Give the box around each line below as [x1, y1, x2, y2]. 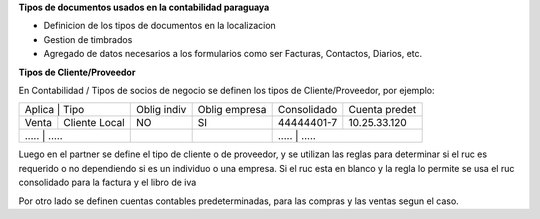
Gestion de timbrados [43, 33, 133, 45]
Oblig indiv [135, 103, 187, 117]
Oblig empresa [197, 103, 267, 117]
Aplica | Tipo [24, 103, 85, 117]
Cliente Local [63, 116, 125, 130]
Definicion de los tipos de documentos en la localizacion [43, 20, 277, 32]
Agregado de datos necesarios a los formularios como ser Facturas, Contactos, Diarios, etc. [43, 48, 423, 60]
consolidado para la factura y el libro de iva [18, 176, 197, 189]
